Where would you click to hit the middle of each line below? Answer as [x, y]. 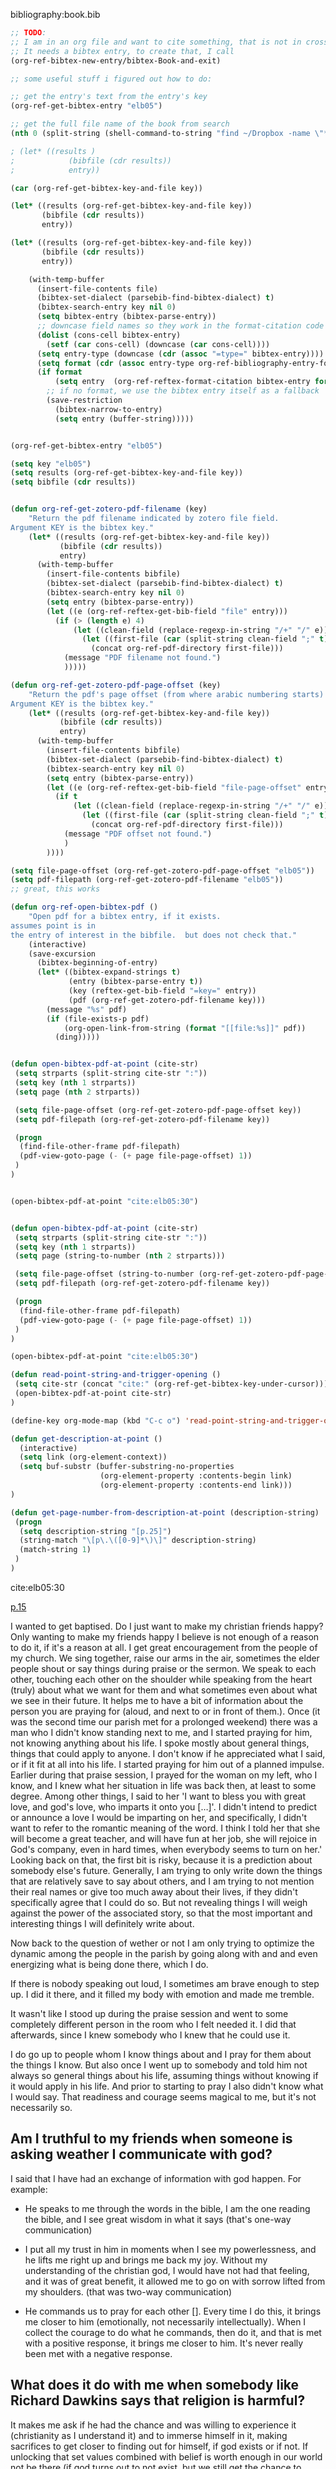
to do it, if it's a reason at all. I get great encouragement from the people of [164, 1647]
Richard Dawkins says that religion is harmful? [158, 2400]
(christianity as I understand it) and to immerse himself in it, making [149, 2435]
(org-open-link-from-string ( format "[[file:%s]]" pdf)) [185, 1028]
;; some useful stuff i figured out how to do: [111, 79]
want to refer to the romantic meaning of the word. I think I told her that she [165, 1828]
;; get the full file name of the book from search [120, 124]
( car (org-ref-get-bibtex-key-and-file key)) [106, 188]
